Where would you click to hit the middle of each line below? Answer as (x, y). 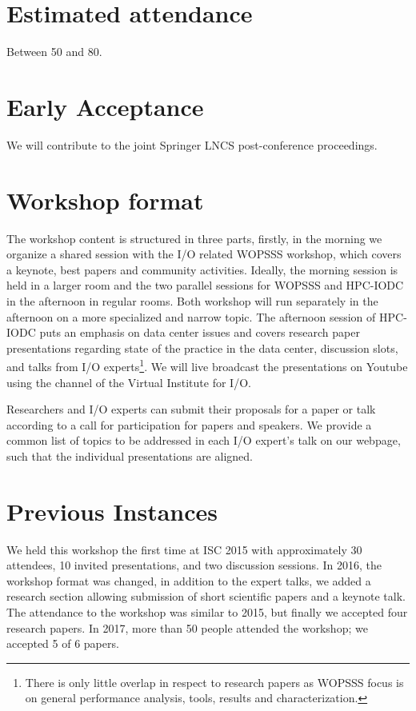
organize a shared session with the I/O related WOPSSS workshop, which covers (204, 254)
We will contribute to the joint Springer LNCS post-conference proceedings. (192, 144)
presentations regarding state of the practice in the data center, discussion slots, (202, 348)
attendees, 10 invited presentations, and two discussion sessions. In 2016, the (194, 565)
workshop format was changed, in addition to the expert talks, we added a (189, 580)
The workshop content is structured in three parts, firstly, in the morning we (194, 238)
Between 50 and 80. (54, 52)
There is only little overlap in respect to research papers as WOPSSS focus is (214, 682)
